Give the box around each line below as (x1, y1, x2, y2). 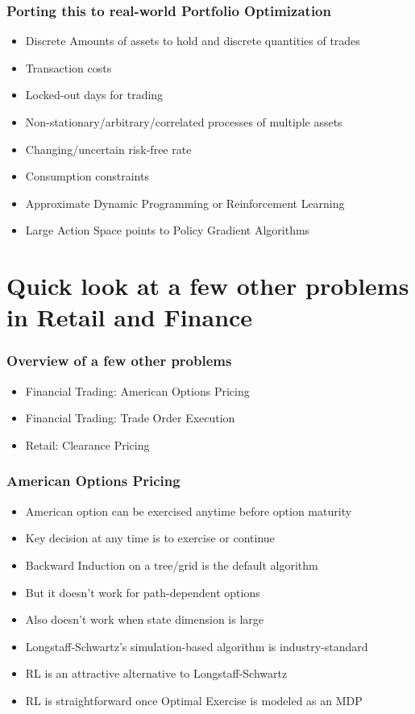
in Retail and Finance (6, 301, 253, 334)
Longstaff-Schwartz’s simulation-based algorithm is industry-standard (25, 637, 368, 654)
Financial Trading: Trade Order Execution (25, 409, 235, 426)
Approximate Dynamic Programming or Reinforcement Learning (25, 194, 345, 211)
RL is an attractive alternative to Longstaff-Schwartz (25, 665, 288, 682)
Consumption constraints (25, 168, 149, 185)
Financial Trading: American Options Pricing (25, 382, 250, 399)
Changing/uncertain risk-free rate (25, 140, 192, 157)
